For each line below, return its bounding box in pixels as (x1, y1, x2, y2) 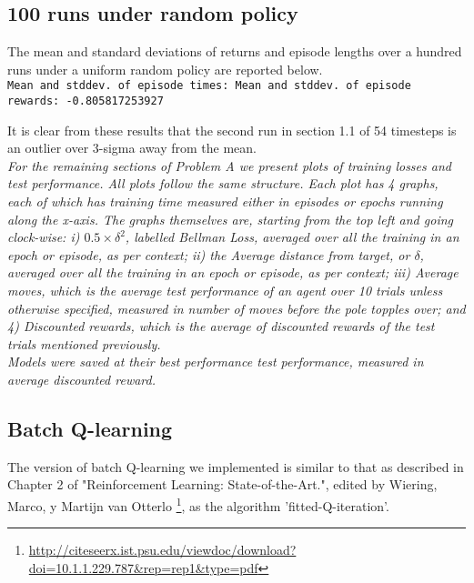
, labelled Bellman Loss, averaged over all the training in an (125, 227, 459, 246)
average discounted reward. (7, 370, 156, 389)
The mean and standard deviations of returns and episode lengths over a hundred (7, 42, 462, 61)
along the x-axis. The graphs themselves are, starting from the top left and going (7, 209, 453, 228)
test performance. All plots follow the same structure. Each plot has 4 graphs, (7, 174, 439, 193)
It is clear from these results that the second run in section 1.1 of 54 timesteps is (7, 120, 457, 139)
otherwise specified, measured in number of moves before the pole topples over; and (7, 298, 466, 317)
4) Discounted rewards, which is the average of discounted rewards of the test (7, 317, 435, 336)
